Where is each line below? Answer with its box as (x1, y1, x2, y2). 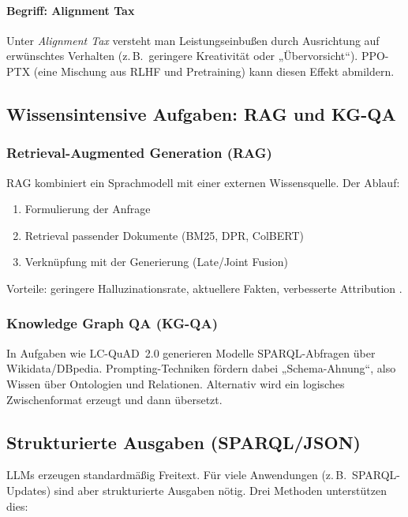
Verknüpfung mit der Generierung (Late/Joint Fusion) (24, 253, 288, 270)
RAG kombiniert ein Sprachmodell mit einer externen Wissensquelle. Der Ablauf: (6, 174, 400, 190)
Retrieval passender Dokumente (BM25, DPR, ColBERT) (24, 227, 304, 243)
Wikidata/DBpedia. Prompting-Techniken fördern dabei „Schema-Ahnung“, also (6, 360, 396, 377)
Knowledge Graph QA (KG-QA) (6, 313, 218, 333)
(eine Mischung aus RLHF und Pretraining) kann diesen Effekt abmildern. (33, 62, 395, 79)
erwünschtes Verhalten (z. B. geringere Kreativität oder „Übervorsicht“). (6, 47, 358, 64)
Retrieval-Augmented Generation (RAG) (6, 143, 272, 163)
